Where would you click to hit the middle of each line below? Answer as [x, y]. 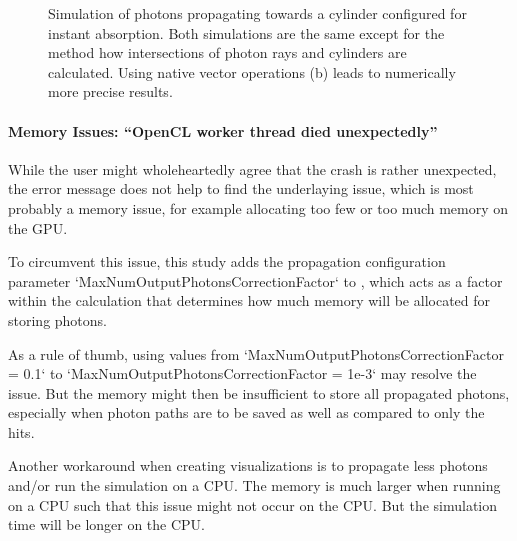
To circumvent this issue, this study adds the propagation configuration [227, 261]
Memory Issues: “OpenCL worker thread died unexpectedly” [223, 130]
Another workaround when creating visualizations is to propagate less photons [248, 465]
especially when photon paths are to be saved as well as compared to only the [246, 412]
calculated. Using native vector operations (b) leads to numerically [252, 71]
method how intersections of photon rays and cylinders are [227, 52]
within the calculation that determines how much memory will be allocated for [249, 300]
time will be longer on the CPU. [107, 524]
